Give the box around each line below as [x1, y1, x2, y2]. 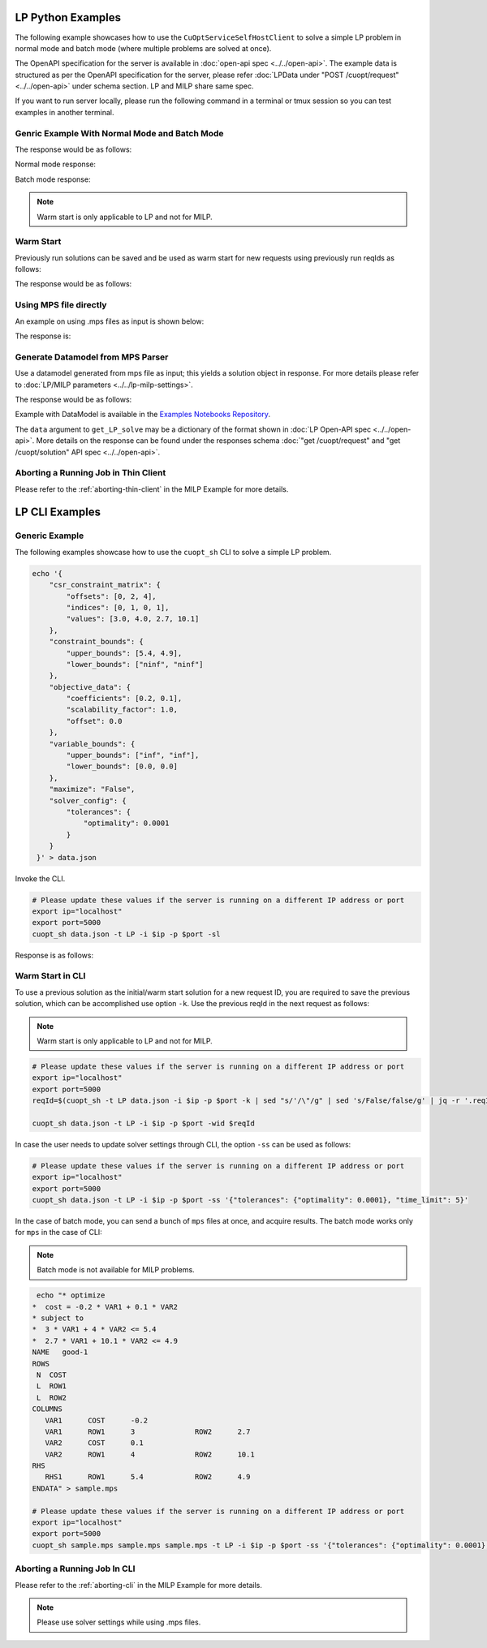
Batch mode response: [15, 174, 91, 184]
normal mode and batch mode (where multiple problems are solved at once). [15, 43, 272, 53]
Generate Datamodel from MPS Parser [15, 351, 169, 363]
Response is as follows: [15, 950, 93, 960]
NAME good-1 [32, 1348, 88, 1357]
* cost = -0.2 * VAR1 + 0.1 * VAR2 [32, 1302, 179, 1311]
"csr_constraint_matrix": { [49, 580, 162, 590]
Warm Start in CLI [15, 970, 86, 982]
